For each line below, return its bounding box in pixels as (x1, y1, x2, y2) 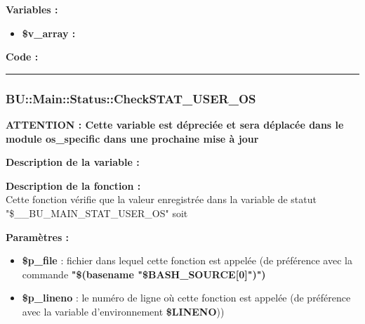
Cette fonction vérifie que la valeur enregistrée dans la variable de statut (6, 192, 317, 207)
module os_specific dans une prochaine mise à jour (6, 131, 259, 145)
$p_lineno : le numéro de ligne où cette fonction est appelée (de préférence (22, 290, 351, 305)
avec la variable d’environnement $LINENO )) (22, 304, 225, 318)
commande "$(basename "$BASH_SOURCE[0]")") (22, 266, 266, 281)
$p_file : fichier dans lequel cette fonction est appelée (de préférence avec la (22, 253, 352, 268)
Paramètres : (6, 229, 69, 244)
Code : (6, 49, 39, 64)
